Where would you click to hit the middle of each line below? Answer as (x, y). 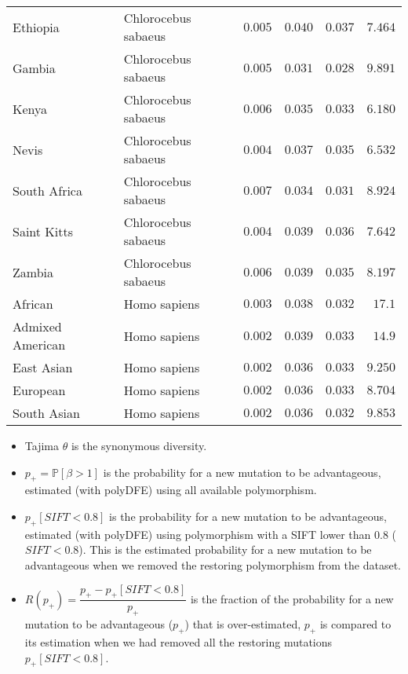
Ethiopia (36, 27)
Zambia (33, 272)
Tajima (42, 445)
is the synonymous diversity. (139, 445)
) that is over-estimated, (243, 624)
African (33, 304)
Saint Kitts (43, 231)
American (39, 344)
